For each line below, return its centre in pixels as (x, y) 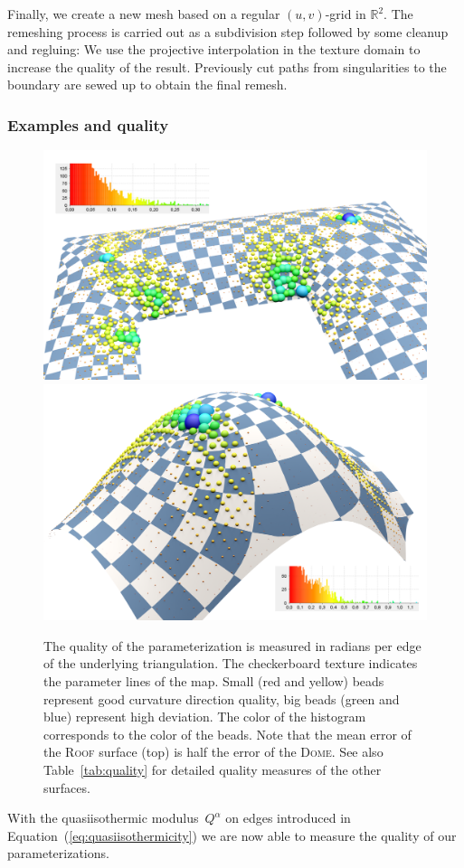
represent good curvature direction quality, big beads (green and (222, 698)
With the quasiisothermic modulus (103, 818)
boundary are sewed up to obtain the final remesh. (147, 85)
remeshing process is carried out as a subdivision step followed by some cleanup (228, 31)
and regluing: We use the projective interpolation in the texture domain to (214, 49)
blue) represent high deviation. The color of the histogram (205, 717)
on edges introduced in (288, 818)
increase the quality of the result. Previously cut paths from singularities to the (227, 66)
